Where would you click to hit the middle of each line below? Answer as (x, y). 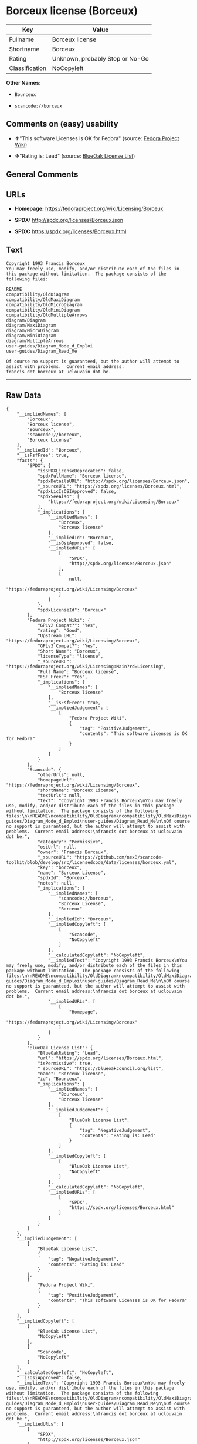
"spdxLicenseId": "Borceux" (72, 610)
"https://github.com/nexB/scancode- (119, 857)
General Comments (42, 175)
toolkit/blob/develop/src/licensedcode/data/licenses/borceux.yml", (91, 862)
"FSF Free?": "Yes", (62, 677)
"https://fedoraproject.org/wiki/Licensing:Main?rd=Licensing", (86, 667)
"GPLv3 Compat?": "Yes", (68, 646)
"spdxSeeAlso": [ (59, 496)
